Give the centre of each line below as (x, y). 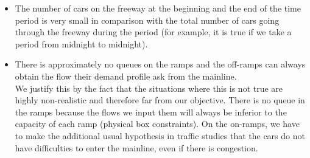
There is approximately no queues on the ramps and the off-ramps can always (160, 64)
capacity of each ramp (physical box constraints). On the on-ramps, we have (157, 124)
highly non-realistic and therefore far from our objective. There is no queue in (160, 100)
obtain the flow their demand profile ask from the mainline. (126, 76)
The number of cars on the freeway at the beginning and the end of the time (158, 8)
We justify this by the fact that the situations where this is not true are (149, 88)
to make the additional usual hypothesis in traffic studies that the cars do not (160, 135)
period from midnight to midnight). (81, 43)
